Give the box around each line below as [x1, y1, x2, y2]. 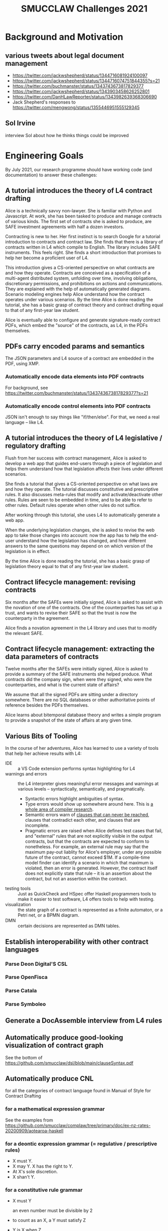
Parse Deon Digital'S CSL [5, 960, 68, 967]
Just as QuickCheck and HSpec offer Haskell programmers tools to [18, 891, 156, 897]
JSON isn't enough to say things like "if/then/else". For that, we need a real [5, 414, 159, 420]
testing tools [5, 885, 31, 891]
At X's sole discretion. [12, 1168, 58, 1174]
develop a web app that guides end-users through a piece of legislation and [5, 460, 162, 466]
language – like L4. [5, 419, 44, 425]
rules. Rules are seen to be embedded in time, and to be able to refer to [5, 497, 152, 503]
